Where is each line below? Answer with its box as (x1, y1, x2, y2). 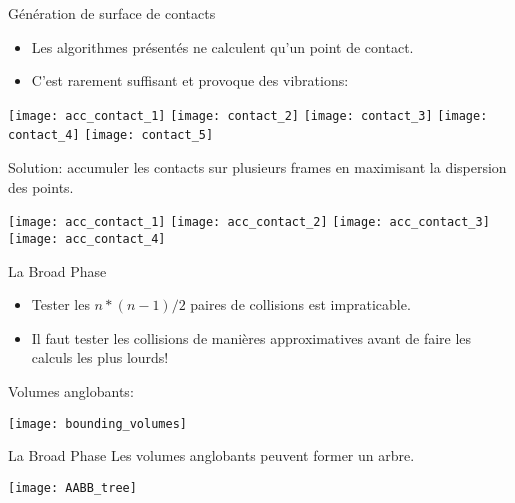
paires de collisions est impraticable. (190, 294, 411, 315)
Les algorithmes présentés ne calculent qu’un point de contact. (31, 36, 414, 57)
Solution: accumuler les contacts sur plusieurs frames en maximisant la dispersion (8, 157, 507, 178)
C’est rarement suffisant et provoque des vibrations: (31, 70, 349, 91)
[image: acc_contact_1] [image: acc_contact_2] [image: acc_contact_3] (8, 215, 490, 230)
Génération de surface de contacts (8, 3, 216, 23)
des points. (8, 176, 74, 197)
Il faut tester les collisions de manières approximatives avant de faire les (31, 327, 472, 348)
